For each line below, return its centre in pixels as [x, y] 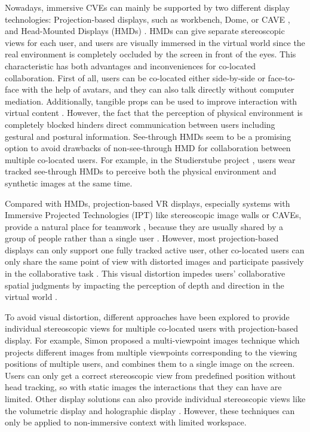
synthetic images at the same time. [69, 183]
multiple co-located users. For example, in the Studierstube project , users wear [150, 159]
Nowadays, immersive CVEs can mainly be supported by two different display [148, 7]
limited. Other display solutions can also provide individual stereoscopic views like [155, 399]
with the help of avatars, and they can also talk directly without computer [158, 89]
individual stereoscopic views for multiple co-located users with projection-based [152, 328]
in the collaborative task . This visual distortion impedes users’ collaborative [145, 273]
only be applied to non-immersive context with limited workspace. [126, 422]
